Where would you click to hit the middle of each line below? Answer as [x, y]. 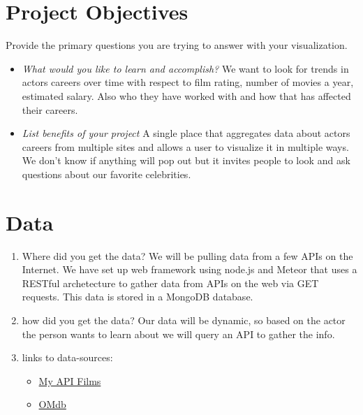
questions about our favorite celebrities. [106, 174]
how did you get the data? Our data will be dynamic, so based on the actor [184, 320]
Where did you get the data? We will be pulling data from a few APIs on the [187, 255]
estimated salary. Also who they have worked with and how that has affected [186, 95]
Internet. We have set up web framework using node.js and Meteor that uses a [190, 269]
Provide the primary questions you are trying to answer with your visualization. [177, 45]
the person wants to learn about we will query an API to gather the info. [178, 334]
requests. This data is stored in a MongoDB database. [138, 297]
